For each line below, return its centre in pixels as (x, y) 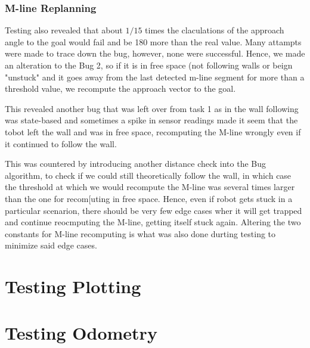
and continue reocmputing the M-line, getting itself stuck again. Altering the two (153, 222)
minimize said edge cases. (51, 245)
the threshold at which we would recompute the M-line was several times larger (150, 187)
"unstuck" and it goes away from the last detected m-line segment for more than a (155, 77)
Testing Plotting (73, 286)
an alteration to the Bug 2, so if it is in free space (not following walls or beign (149, 65)
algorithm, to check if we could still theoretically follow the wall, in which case (148, 175)
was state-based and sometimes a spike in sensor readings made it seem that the (151, 120)
